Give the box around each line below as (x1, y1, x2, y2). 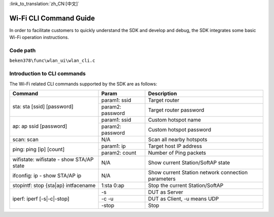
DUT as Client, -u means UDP (148, 195, 219, 202)
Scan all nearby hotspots (148, 136, 208, 143)
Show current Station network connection (148, 169, 248, 176)
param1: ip (101, 142, 126, 150)
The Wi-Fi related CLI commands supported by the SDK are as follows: (9, 81, 157, 87)
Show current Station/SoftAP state (148, 159, 230, 166)
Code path (9, 47, 36, 54)
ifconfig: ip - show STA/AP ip (12, 172, 82, 179)
